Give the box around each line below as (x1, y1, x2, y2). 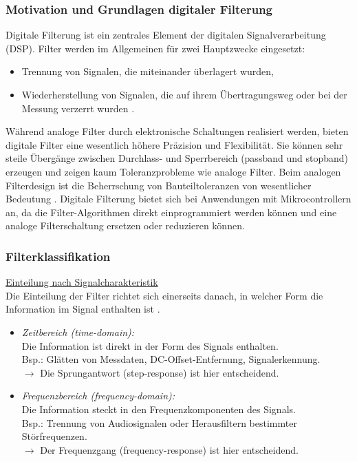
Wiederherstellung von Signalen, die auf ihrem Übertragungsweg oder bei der (21, 87, 347, 101)
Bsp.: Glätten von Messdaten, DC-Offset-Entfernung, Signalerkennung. (21, 352, 321, 366)
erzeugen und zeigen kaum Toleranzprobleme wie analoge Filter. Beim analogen (6, 164, 341, 178)
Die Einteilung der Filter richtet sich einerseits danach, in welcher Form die (6, 288, 323, 302)
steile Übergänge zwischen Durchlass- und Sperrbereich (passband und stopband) (6, 151, 348, 165)
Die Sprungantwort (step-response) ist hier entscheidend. (40, 365, 279, 379)
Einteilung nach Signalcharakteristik (6, 275, 158, 289)
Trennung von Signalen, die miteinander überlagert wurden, (21, 64, 274, 78)
